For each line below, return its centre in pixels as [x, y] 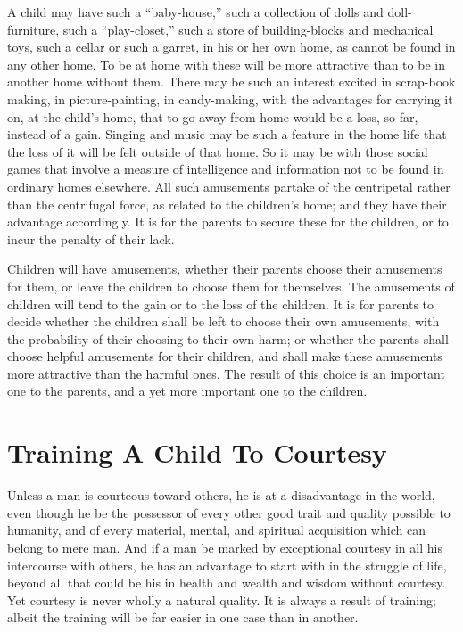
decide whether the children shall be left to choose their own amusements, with [223, 321]
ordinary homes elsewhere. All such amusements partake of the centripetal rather [229, 186]
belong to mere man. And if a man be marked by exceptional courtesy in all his [225, 547]
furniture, [33, 29]
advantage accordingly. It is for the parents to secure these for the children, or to [228, 222]
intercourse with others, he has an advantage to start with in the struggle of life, [227, 565]
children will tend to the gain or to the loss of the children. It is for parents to [221, 304]
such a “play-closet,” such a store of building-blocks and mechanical [248, 29]
